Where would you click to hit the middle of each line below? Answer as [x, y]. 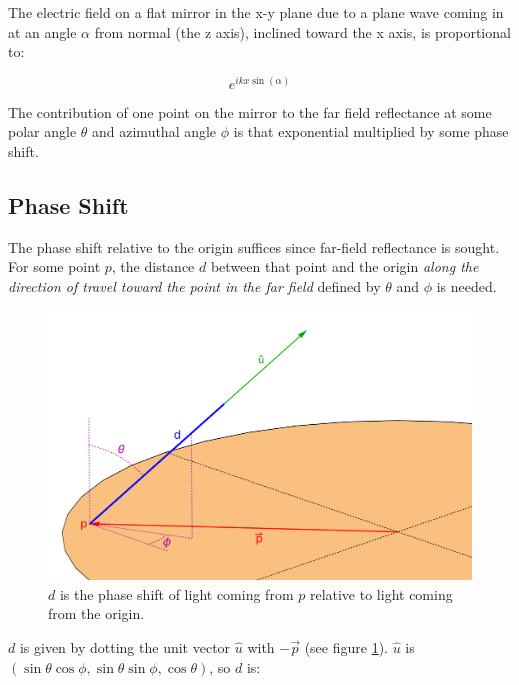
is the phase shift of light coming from [176, 593]
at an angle [42, 31]
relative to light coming [381, 593]
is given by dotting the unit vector [125, 646]
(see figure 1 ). [346, 646]
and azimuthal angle [154, 131]
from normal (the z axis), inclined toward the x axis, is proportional [302, 31]
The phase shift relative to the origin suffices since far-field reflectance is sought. [254, 246]
